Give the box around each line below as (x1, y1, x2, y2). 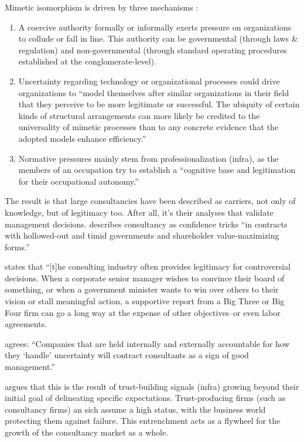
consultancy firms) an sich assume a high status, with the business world (5, 403, 266, 415)
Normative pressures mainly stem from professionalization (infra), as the (18, 152, 279, 164)
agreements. (5, 318, 47, 330)
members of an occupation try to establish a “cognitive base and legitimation (18, 164, 296, 176)
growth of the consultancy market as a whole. (5, 426, 169, 438)
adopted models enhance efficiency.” (18, 132, 146, 144)
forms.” (5, 240, 30, 253)
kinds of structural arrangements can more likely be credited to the (18, 109, 260, 121)
